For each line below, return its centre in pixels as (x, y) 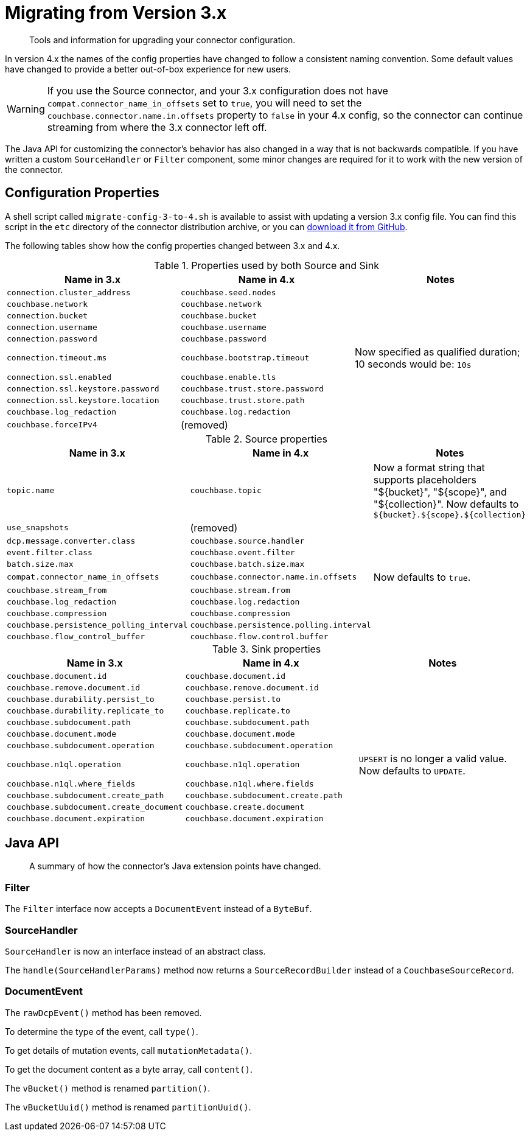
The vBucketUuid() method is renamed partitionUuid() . (128, 1107)
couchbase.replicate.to (238, 710)
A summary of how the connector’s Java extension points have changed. (175, 866)
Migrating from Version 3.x (116, 13)
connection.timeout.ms (57, 358)
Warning (26, 109)
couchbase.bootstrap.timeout (245, 358)
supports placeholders (425, 479)
